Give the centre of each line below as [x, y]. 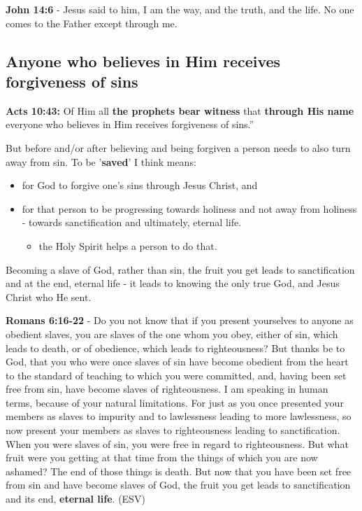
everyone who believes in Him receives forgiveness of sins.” [130, 124]
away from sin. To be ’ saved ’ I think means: [101, 161]
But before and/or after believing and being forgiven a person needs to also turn [178, 147]
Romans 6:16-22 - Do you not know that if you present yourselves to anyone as [180, 320]
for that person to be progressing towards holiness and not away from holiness [189, 208]
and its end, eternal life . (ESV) [75, 499]
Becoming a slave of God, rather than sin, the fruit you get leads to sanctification [180, 269]
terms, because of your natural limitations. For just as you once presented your [175, 402]
